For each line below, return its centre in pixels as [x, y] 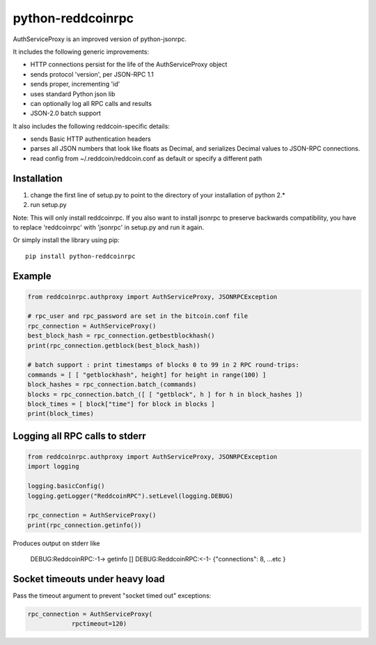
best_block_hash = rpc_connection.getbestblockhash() [121, 336]
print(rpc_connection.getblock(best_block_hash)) [114, 346]
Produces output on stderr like [56, 543]
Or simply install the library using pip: [66, 240]
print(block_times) [61, 414]
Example [32, 276]
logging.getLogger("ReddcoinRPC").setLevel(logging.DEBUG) [130, 496]
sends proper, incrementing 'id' [75, 84]
